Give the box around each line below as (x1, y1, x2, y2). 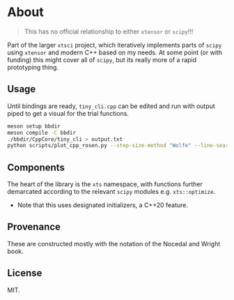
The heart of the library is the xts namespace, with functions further (7, 180, 203, 188)
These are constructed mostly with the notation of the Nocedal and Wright (7, 239, 221, 248)
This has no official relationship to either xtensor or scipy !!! (24, 27, 194, 36)
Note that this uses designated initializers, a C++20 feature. (17, 201, 188, 209)
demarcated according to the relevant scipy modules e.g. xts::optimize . (7, 188, 216, 196)
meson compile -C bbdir (7, 129, 77, 136)
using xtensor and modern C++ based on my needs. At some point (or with (7, 48, 223, 57)
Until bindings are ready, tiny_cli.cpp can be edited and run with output (7, 102, 216, 110)
